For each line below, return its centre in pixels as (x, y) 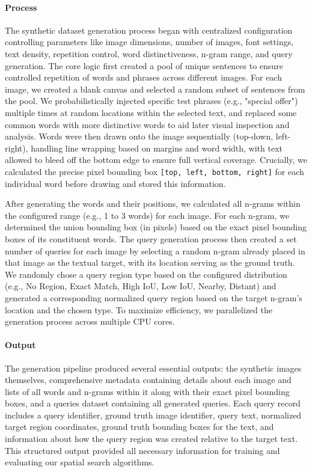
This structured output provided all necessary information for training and (142, 450)
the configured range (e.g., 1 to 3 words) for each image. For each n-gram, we (147, 215)
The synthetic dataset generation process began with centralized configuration (149, 30)
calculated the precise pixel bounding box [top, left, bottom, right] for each (154, 171)
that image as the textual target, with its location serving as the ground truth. (150, 262)
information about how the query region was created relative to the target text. (151, 439)
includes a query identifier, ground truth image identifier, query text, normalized (153, 415)
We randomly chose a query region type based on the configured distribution (146, 274)
